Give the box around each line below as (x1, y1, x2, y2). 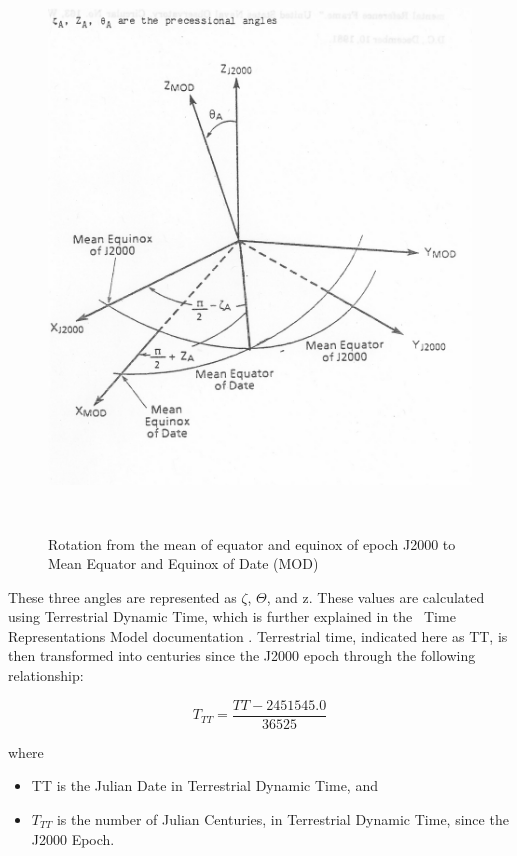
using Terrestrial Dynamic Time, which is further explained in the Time (8, 606, 456, 627)
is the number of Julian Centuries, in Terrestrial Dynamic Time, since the (56, 808, 509, 829)
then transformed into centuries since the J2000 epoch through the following (8, 645, 476, 666)
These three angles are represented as (8, 586, 237, 607)
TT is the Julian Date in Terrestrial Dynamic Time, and (31, 775, 378, 796)
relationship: (8, 665, 84, 686)
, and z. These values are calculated (266, 586, 485, 607)
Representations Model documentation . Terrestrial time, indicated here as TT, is (8, 625, 508, 646)
